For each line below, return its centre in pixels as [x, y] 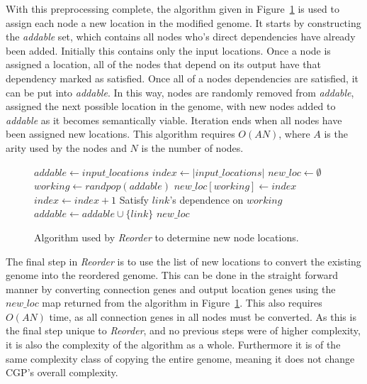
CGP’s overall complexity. [62, 372]
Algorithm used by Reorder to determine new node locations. [166, 237]
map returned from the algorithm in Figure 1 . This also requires [182, 303]
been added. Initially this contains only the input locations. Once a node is [168, 50]
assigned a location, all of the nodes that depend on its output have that [163, 64]
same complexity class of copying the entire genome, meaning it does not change [180, 358]
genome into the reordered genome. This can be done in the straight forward [172, 275]
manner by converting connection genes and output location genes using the [171, 289]
